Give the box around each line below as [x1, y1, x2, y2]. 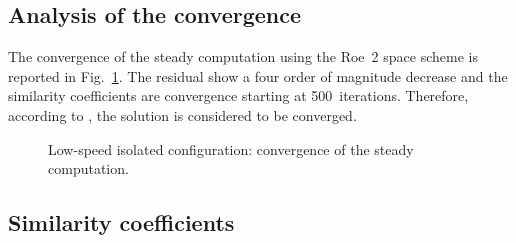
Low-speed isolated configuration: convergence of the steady [48, 138, 414, 159]
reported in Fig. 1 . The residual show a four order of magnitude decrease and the [8, 65, 508, 86]
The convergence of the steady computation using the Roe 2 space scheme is [8, 46, 478, 67]
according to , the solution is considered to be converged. [8, 104, 357, 125]
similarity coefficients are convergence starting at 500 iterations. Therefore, [8, 85, 469, 106]
